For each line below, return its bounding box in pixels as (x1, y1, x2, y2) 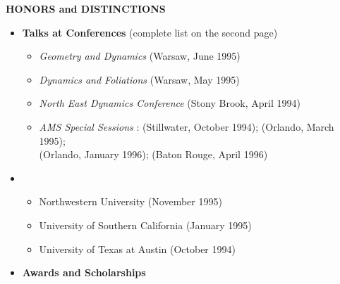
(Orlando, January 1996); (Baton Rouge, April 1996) (39, 147, 268, 162)
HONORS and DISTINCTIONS (6, 1, 166, 15)
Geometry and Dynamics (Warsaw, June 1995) (39, 49, 241, 63)
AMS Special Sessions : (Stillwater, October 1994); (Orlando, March (39, 119, 334, 134)
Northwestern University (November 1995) (39, 194, 222, 209)
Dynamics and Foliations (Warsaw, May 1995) (39, 72, 240, 86)
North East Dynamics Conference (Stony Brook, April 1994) (39, 96, 300, 110)
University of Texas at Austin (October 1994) (39, 241, 236, 256)
